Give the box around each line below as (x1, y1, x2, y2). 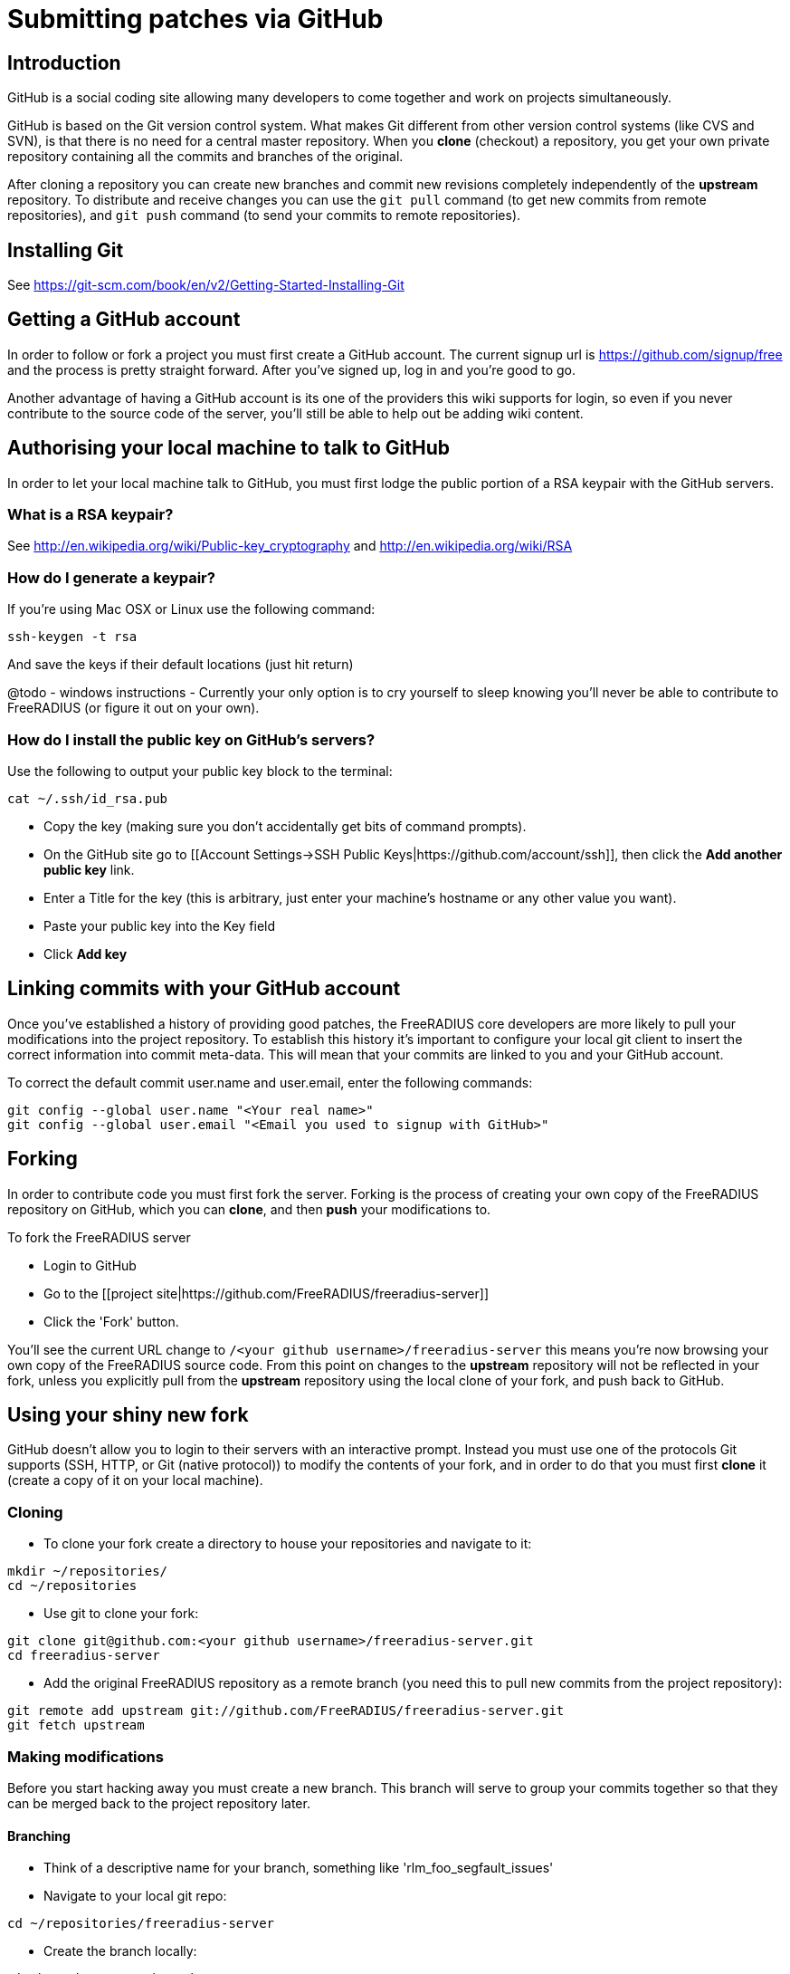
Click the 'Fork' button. (43, 1313, 179, 1329)
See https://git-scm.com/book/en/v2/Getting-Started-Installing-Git (7, 277, 405, 293)
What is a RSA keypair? (7, 505, 174, 524)
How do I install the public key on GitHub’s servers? (7, 730, 376, 749)
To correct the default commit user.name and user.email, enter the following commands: (7, 1074, 533, 1090)
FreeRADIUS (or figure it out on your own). (7, 700, 260, 716)
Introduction (7, 51, 121, 74)
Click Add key (43, 945, 128, 962)
